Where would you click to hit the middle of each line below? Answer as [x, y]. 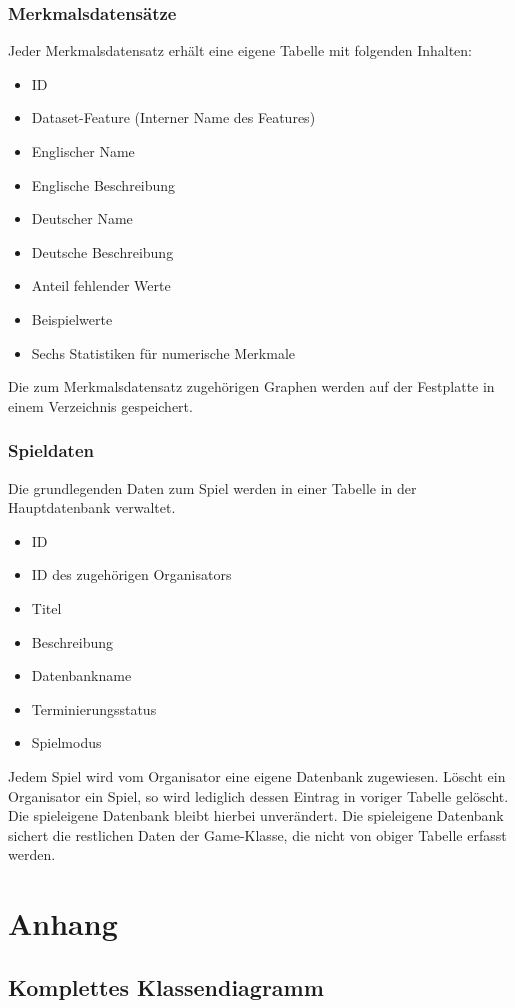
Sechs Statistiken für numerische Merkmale [163, 352]
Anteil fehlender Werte [101, 285]
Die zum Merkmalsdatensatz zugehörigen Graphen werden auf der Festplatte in [251, 386]
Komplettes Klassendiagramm [166, 986]
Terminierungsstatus [94, 708]
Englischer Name [83, 151]
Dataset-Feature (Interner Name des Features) [173, 117]
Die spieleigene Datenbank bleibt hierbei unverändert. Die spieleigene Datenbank [256, 815]
